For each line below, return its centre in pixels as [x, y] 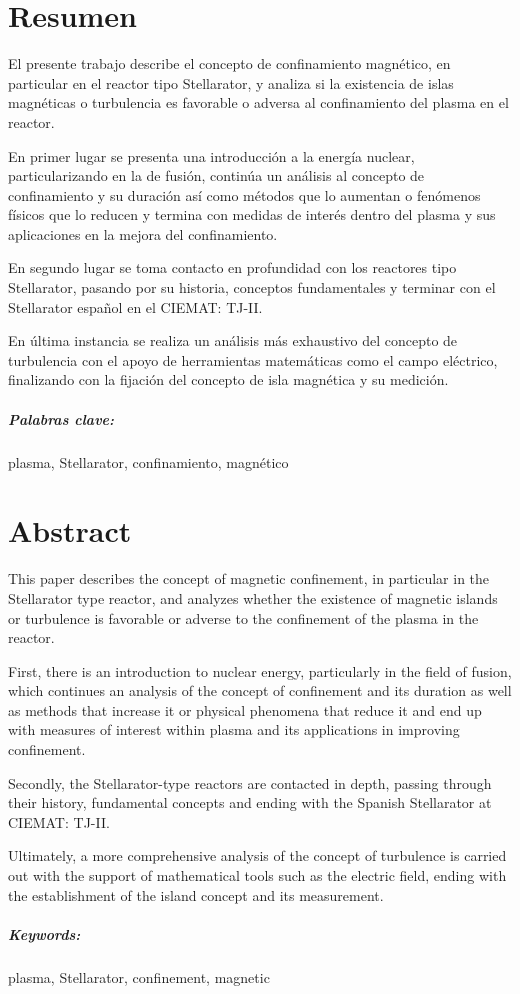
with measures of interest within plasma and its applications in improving [234, 729]
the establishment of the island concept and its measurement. [196, 894]
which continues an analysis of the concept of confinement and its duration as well [260, 690]
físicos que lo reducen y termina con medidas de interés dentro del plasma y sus [252, 214]
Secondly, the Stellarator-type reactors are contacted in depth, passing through [250, 782]
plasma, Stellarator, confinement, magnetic [139, 976]
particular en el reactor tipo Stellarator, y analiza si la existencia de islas [231, 82]
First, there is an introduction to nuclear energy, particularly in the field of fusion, [260, 670]
